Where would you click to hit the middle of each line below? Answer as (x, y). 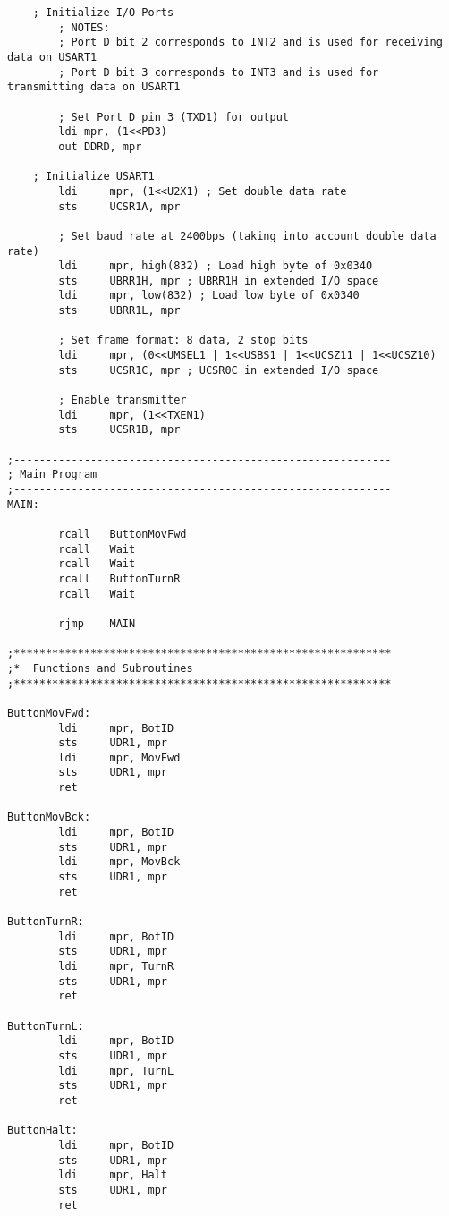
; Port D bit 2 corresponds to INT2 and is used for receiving (250, 43)
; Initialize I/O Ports (103, 13)
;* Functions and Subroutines (100, 668)
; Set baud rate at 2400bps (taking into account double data (247, 236)
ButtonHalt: (42, 1131)
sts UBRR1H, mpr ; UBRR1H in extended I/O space (219, 281)
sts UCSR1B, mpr (119, 430)
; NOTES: (84, 27)
